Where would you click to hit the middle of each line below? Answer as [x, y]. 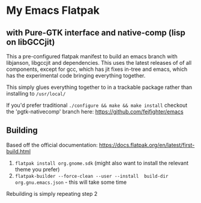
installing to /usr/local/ [36, 93]
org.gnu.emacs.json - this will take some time [71, 182]
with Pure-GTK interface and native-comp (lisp [96, 33]
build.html [19, 151]
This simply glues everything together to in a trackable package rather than [99, 87]
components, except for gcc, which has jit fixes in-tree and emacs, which [97, 69]
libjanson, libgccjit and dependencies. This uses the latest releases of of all [99, 63]
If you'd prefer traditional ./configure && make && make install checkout [97, 105]
